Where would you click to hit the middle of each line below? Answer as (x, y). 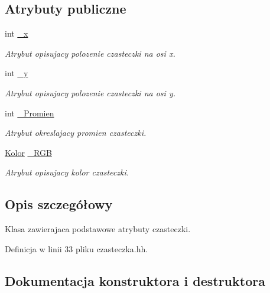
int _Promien (30, 113)
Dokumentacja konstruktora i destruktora (135, 280)
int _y (17, 73)
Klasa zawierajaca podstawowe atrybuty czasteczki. (98, 229)
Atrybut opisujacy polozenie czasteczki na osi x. (90, 53)
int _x (17, 33)
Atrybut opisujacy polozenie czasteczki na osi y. (90, 92)
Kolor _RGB (28, 152)
